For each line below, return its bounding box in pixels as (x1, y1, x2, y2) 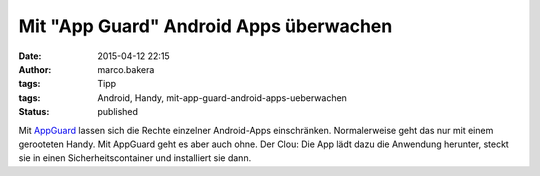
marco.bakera (97, 63, 155, 75)
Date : (18, 50, 42, 62)
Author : (18, 63, 52, 75)
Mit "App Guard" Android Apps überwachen (18, 15, 393, 37)
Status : (18, 106, 50, 118)
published (97, 106, 139, 118)
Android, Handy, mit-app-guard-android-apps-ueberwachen (97, 91, 347, 104)
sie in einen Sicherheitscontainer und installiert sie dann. (18, 152, 252, 164)
